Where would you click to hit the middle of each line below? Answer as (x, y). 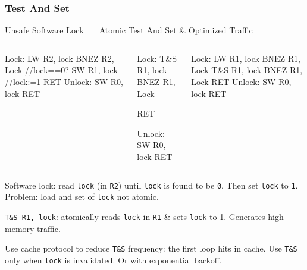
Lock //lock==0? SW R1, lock (61, 70)
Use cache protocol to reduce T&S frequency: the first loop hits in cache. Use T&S (151, 248)
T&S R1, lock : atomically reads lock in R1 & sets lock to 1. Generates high (144, 216)
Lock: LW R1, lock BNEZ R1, (246, 58)
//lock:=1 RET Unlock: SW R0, (64, 82)
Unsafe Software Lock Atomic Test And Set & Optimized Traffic (129, 30)
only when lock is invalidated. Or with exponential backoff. (113, 260)
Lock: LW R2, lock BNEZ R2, (59, 58)
